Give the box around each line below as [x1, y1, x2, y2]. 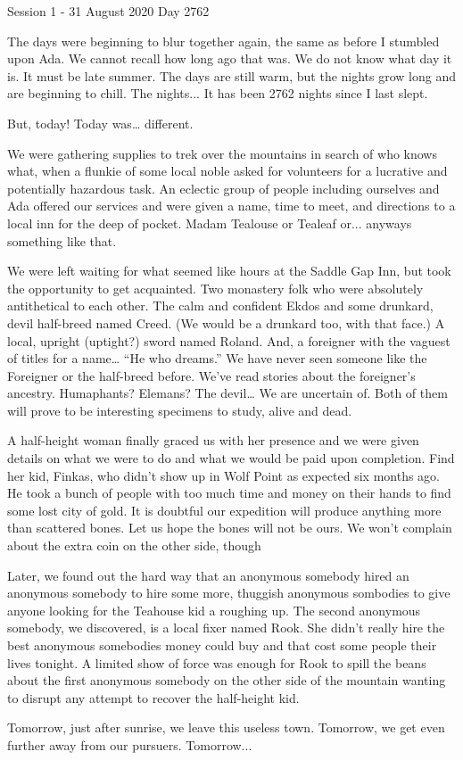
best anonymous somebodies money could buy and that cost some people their [7, 636, 437, 654]
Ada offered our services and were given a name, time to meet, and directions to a [7, 196, 456, 215]
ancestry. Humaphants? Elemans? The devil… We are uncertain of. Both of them [7, 384, 448, 402]
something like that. [7, 231, 117, 250]
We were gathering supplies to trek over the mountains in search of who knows [7, 144, 437, 162]
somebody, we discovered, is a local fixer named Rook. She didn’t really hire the [7, 618, 445, 637]
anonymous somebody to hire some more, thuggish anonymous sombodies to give [7, 583, 451, 602]
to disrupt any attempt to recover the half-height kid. [7, 688, 300, 706]
